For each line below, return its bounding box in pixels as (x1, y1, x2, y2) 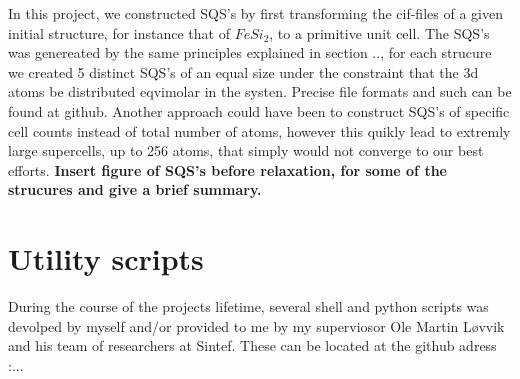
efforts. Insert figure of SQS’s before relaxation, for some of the (8, 159, 447, 180)
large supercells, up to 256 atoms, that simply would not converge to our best (8, 140, 484, 161)
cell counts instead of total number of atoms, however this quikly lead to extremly (8, 120, 511, 141)
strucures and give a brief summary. (8, 179, 262, 200)
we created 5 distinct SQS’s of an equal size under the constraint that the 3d (8, 61, 479, 82)
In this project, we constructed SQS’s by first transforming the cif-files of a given (8, 3, 503, 23)
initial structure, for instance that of (8, 22, 230, 43)
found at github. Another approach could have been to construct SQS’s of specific (8, 100, 510, 121)
